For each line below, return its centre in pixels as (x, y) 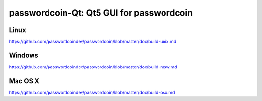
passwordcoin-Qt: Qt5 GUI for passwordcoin (101, 13)
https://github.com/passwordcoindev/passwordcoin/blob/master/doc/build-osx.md (92, 92)
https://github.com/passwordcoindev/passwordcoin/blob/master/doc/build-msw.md (93, 67)
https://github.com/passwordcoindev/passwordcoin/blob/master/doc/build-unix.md (93, 42)
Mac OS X (24, 81)
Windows (24, 55)
